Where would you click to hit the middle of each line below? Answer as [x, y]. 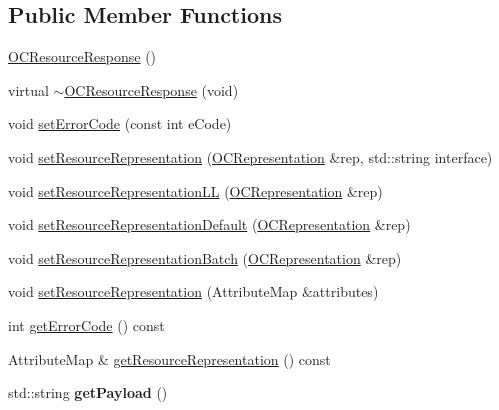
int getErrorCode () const [86, 324]
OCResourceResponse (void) [151, 89]
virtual [28, 89]
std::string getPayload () [88, 392]
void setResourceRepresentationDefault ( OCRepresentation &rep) [209, 224]
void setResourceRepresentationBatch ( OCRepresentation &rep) [205, 257]
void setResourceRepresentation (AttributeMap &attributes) [193, 291]
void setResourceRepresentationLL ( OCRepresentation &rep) [195, 190]
